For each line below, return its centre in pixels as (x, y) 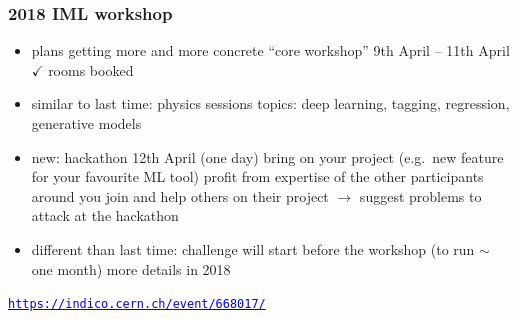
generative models (86, 123)
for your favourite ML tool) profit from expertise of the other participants (257, 176)
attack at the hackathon (105, 215)
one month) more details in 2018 (131, 268)
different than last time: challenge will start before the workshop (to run (253, 248)
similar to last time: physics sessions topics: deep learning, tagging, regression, (270, 103)
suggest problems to (420, 195)
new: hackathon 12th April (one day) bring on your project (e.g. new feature (267, 156)
